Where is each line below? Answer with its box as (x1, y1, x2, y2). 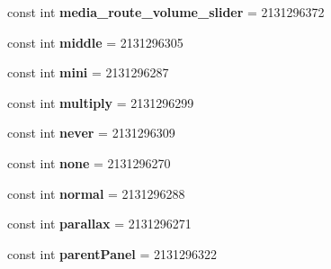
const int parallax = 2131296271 (7, 214, 192, 233)
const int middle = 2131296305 (7, 32, 183, 51)
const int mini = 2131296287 (7, 63, 169, 82)
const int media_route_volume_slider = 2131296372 (7, 3, 325, 21)
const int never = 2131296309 (7, 123, 175, 142)
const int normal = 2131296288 (7, 184, 185, 202)
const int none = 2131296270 (7, 153, 171, 172)
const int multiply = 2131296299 (7, 93, 194, 112)
